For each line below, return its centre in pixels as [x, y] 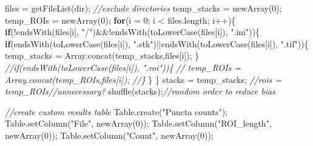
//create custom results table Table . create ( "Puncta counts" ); [116, 111]
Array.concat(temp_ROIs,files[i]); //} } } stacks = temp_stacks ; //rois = [143, 79]
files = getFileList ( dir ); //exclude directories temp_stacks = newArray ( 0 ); [143, 8]
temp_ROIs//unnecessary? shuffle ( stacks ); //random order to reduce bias [140, 91]
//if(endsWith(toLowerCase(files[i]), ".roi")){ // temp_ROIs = [123, 67]
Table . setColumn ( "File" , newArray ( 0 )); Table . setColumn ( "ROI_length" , [138, 123]
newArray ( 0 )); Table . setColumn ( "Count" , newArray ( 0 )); [109, 135]
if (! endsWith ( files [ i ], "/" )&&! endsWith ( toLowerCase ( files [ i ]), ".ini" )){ [133, 32]
